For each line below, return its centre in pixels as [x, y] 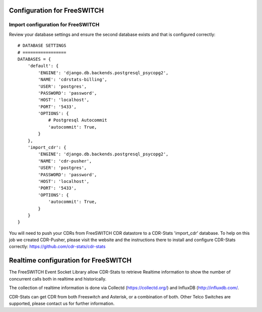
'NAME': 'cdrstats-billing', [73, 80]
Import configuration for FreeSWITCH [54, 25]
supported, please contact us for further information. [62, 303]
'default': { [43, 66]
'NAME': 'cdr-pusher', [65, 161]
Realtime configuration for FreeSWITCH [70, 260]
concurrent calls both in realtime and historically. [58, 279]
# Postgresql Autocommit [78, 120]
